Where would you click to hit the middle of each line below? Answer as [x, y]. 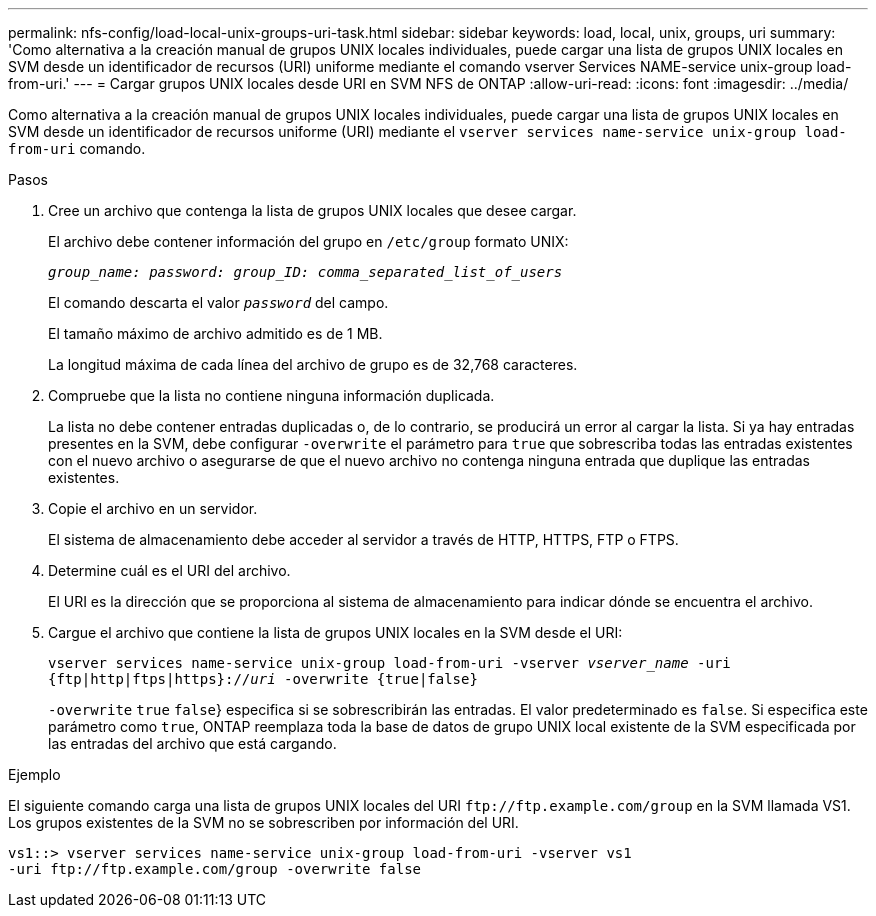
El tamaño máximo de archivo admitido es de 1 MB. [215, 333]
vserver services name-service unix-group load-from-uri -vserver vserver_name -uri [389, 663]
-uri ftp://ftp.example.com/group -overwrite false [215, 869]
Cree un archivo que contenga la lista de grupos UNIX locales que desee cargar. [312, 210]
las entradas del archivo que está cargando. [192, 743]
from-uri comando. [77, 148]
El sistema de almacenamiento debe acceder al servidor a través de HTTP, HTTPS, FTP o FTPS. [363, 539]
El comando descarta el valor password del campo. [218, 302]
